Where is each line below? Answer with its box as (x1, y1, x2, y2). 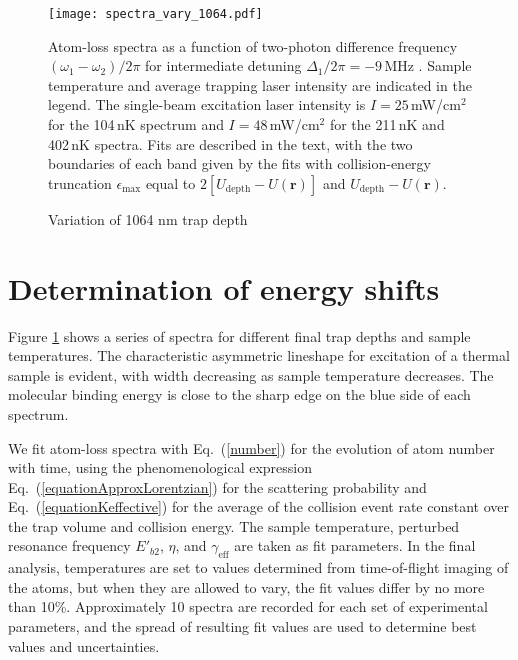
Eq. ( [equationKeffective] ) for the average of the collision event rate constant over (8, 496, 509, 517)
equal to (145, 172, 196, 193)
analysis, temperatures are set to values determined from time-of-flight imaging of (8, 557, 509, 578)
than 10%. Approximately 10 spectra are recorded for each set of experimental (8, 596, 488, 617)
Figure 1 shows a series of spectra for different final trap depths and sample (8, 325, 471, 346)
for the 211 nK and (329, 114, 445, 135)
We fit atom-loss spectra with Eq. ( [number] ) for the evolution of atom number (8, 437, 495, 458)
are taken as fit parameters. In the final (234, 535, 476, 556)
